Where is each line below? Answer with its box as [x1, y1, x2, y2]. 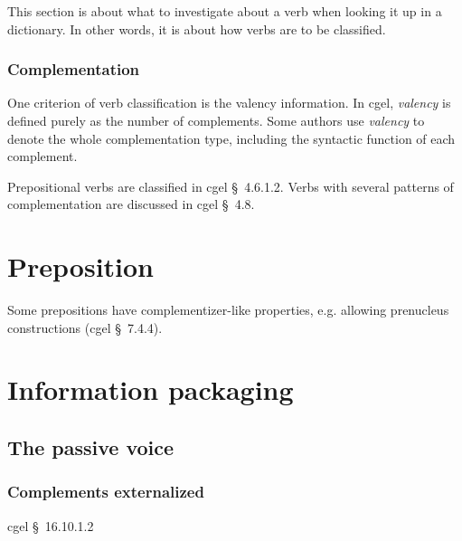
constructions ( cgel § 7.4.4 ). [7, 318, 163, 337]
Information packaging [7, 371, 294, 408]
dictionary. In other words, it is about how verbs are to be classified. [7, 19, 386, 38]
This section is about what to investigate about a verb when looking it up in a [7, 2, 442, 20]
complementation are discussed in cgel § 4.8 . [7, 195, 255, 214]
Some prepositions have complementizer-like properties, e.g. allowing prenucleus [7, 300, 449, 319]
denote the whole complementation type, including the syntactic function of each [7, 128, 456, 147]
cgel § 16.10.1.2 [7, 516, 94, 535]
